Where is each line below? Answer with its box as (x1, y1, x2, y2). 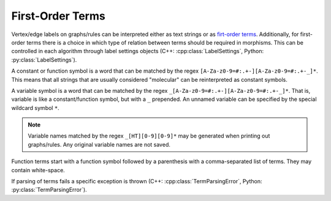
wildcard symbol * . (11, 104, 59, 111)
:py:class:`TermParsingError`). (11, 186, 87, 194)
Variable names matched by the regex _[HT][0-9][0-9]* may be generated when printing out (28, 132, 270, 140)
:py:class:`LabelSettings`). (11, 56, 77, 64)
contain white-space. (11, 166, 66, 174)
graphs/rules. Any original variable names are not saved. (28, 141, 171, 148)
